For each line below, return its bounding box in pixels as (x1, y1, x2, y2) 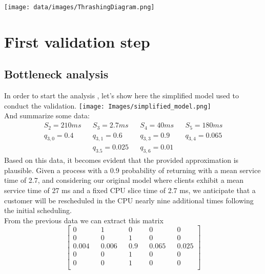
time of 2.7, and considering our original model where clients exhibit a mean (4, 175, 243, 185)
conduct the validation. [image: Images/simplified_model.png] (4, 100, 211, 111)
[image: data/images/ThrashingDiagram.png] (4, 4, 155, 11)
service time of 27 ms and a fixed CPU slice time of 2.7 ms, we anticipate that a (4, 185, 256, 195)
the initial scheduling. (4, 205, 72, 216)
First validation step (4, 31, 150, 52)
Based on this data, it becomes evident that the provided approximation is (4, 155, 239, 165)
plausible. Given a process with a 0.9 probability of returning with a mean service (4, 164, 261, 175)
